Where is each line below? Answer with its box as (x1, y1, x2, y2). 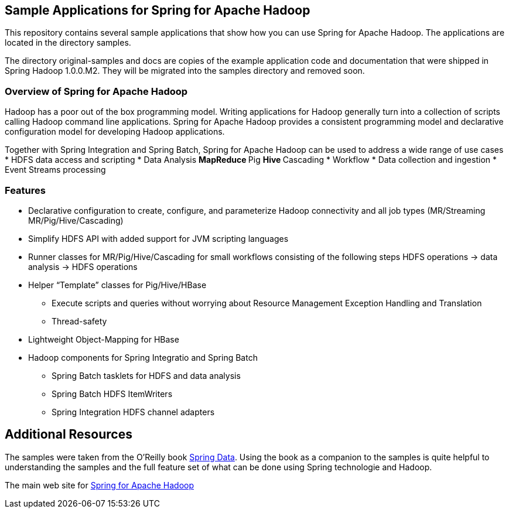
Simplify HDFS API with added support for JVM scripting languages (28, 233, 289, 244)
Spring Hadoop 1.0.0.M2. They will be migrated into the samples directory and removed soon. (5, 66, 365, 76)
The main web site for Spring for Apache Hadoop (5, 480, 194, 490)
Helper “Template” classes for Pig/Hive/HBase (28, 279, 207, 290)
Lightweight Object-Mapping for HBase (28, 334, 179, 344)
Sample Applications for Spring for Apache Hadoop (5, 3, 310, 18)
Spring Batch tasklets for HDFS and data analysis (52, 370, 241, 381)
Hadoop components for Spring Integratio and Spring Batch (28, 352, 258, 362)
